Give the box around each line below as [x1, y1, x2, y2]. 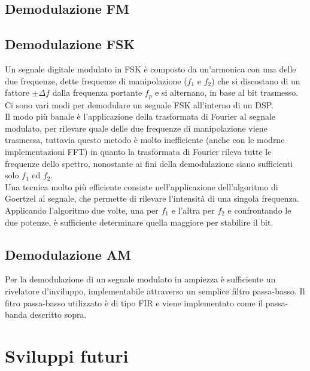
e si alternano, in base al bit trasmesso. [155, 86, 299, 99]
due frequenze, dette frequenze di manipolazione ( [5, 74, 187, 87]
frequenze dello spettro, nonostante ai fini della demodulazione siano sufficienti [5, 157, 293, 169]
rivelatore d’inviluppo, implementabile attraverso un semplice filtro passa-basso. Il [5, 284, 305, 297]
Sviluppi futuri [5, 343, 129, 367]
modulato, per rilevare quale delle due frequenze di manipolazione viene [5, 121, 268, 134]
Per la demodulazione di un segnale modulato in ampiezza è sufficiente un [5, 273, 276, 285]
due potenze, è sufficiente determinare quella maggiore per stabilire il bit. [5, 215, 273, 228]
